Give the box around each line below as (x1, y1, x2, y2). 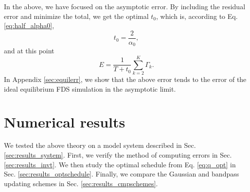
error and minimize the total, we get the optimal (4, 11, 149, 21)
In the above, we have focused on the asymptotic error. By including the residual (4, 1, 246, 11)
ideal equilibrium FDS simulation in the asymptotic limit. (4, 83, 176, 94)
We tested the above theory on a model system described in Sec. (4, 140, 196, 150)
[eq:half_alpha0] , (4, 20, 54, 31)
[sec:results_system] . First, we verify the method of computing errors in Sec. (4, 149, 232, 160)
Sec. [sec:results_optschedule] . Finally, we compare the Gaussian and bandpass (4, 169, 239, 179)
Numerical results (4, 112, 125, 132)
